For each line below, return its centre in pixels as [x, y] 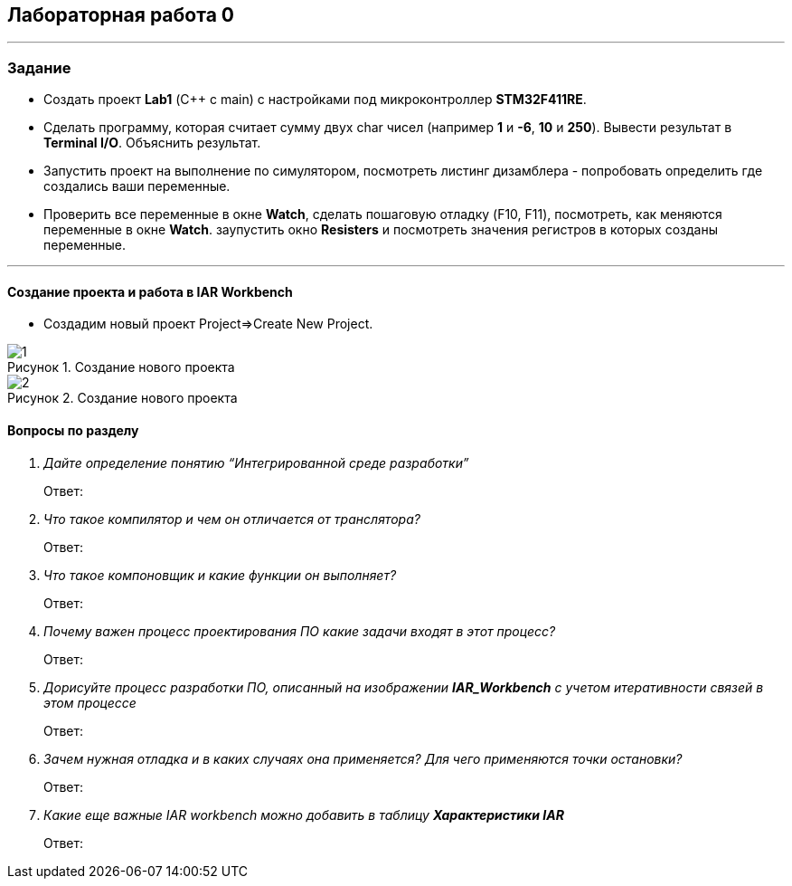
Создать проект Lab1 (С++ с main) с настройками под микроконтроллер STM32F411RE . [315, 100]
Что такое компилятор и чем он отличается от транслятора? [232, 519]
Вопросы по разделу [73, 430]
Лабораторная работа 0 [121, 15]
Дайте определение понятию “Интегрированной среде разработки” [256, 462]
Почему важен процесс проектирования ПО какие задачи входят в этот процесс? [300, 631]
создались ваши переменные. [137, 186]
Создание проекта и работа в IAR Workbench [150, 291]
